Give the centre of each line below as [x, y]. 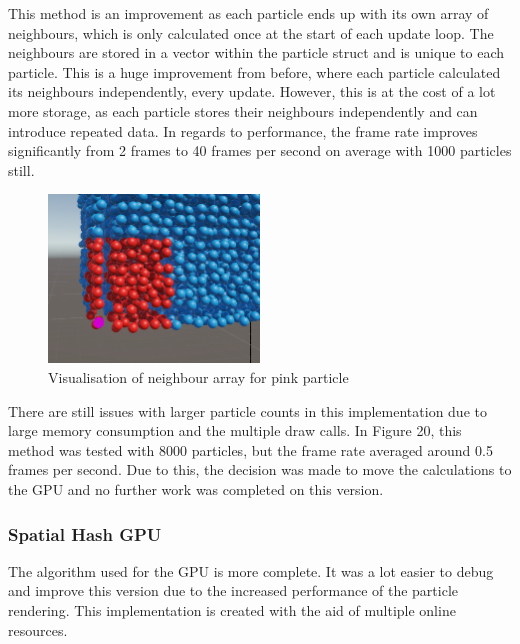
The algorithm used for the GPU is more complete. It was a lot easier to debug [251, 570]
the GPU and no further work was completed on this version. [196, 489]
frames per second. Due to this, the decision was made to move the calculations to [260, 469]
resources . [38, 629]
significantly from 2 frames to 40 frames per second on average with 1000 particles [260, 150]
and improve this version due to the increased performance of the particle [233, 590]
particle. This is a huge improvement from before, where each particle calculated [254, 71]
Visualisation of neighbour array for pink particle [198, 377]
